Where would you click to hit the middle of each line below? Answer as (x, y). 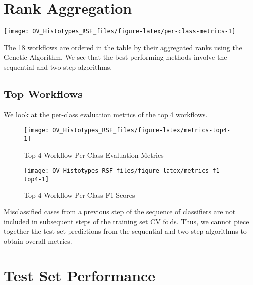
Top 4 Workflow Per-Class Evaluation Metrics (94, 154)
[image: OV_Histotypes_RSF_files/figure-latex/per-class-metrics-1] (120, 32)
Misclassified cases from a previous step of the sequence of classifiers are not (120, 212)
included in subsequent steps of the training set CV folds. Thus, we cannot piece (126, 221)
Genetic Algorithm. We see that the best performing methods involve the (116, 57)
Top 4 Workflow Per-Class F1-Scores (80, 195)
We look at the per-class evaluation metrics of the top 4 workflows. (106, 114)
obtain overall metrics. (38, 240)
